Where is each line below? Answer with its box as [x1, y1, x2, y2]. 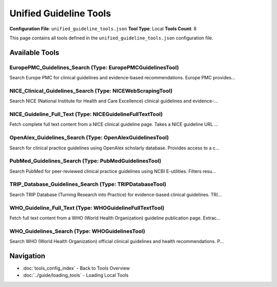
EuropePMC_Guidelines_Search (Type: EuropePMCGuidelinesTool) [9, 64, 179, 71]
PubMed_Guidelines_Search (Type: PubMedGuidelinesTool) [9, 158, 162, 165]
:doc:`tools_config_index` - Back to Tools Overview [22, 265, 130, 271]
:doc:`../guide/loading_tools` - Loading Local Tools [22, 272, 129, 278]
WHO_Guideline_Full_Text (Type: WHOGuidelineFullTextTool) [9, 204, 165, 211]
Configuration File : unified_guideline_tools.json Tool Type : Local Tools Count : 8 [9, 26, 197, 32]
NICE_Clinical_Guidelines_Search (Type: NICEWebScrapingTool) [9, 87, 173, 94]
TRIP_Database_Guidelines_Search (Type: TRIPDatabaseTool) [9, 181, 167, 188]
